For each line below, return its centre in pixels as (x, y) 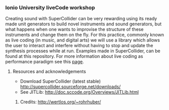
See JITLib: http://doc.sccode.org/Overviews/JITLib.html (79, 92)
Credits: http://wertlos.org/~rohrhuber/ (60, 102)
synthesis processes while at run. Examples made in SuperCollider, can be (83, 51)
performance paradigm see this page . (45, 62)
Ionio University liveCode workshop (50, 8)
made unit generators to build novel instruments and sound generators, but (83, 24)
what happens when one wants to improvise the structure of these (74, 29)
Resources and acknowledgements (49, 71)
